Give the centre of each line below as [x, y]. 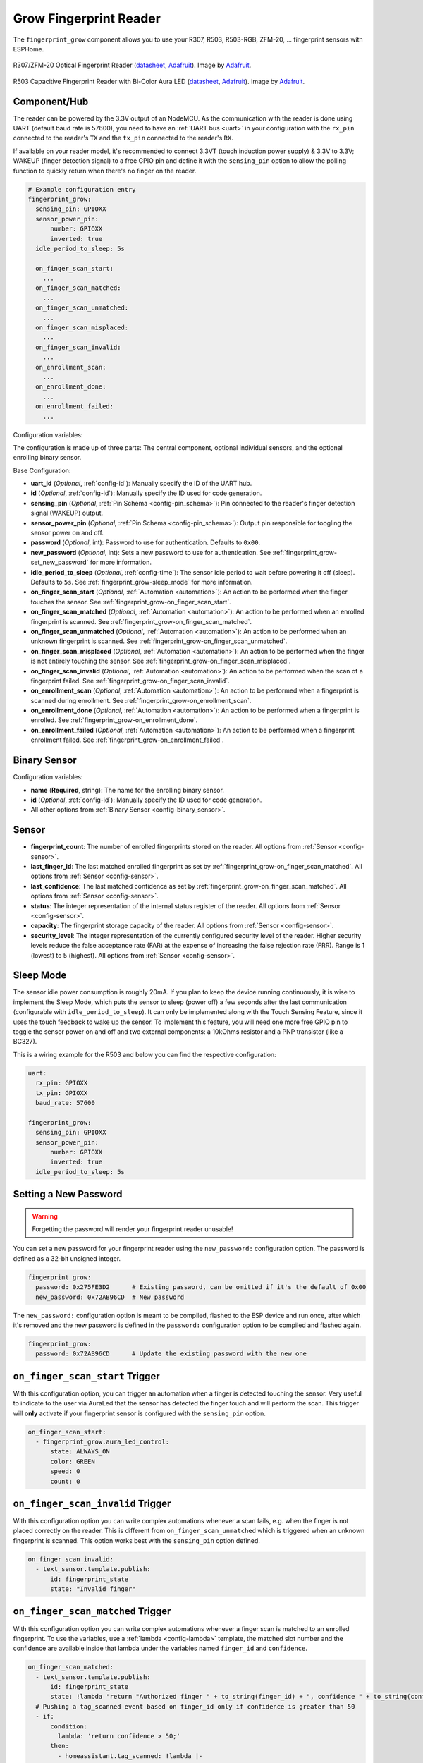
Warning [45, 1216]
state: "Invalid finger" [93, 1589]
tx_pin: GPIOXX [62, 1093]
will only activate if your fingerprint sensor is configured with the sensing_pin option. [139, 1413]
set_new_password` [60, 562]
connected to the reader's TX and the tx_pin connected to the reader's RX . [123, 138]
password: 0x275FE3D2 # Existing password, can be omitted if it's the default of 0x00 [201, 1287]
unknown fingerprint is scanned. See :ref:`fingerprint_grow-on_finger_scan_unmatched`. [159, 641]
